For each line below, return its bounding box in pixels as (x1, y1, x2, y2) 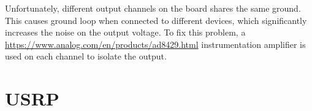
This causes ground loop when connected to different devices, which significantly (5, 13, 307, 26)
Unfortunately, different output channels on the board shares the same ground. (5, 2, 301, 14)
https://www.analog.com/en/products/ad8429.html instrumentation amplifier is (5, 37, 306, 50)
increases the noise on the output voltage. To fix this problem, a (5, 26, 246, 39)
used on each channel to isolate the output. (5, 50, 167, 63)
